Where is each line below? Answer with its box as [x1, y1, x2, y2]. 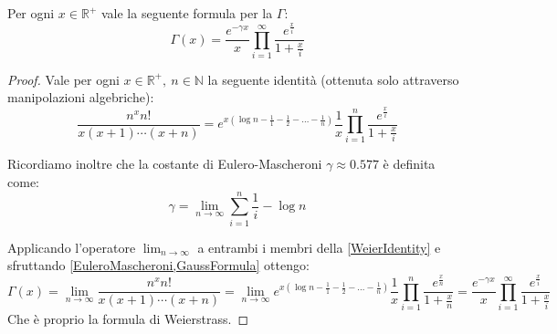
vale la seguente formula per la [100, 4, 273, 22]
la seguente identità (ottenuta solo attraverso [207, 69, 459, 89]
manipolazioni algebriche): [7, 88, 154, 107]
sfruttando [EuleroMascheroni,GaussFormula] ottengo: [7, 256, 310, 275]
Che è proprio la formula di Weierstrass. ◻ [7, 309, 249, 329]
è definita [383, 154, 436, 173]
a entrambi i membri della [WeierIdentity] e [197, 237, 441, 256]
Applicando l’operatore [7, 237, 136, 256]
